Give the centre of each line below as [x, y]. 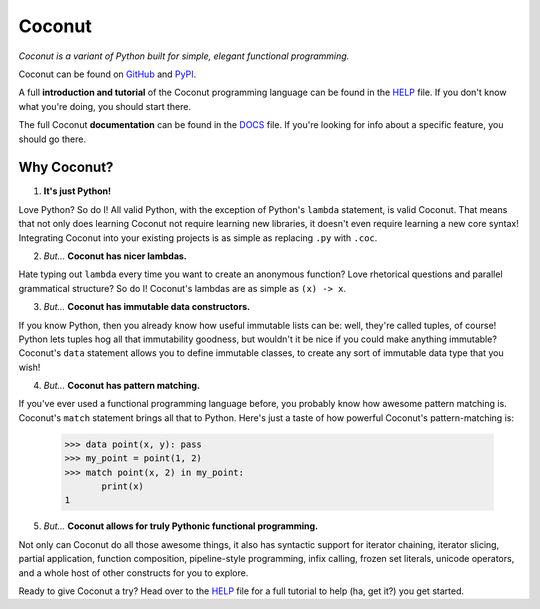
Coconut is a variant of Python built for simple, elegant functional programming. [184, 56]
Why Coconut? [66, 167]
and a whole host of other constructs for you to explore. [133, 572]
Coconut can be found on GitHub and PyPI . [107, 74]
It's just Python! [77, 191]
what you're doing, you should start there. [105, 106]
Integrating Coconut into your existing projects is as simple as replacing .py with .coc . [198, 237]
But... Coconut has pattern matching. [121, 386]
